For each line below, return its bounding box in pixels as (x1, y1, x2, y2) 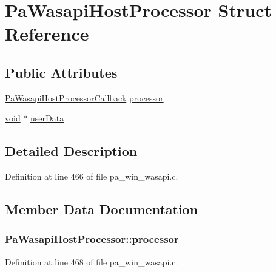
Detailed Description (5, 141, 138, 160)
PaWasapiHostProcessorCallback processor (5, 91, 164, 104)
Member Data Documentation (5, 200, 198, 219)
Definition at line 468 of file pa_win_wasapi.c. (5, 255, 178, 268)
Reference (5, 21, 89, 46)
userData (30, 112, 64, 124)
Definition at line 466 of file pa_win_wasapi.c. (5, 170, 178, 183)
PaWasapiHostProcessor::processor (5, 231, 179, 246)
